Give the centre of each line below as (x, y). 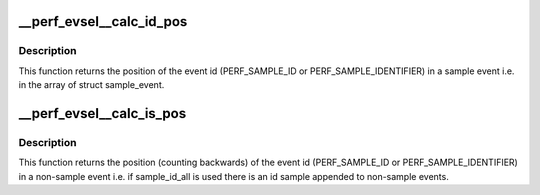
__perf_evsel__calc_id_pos (103, 21)
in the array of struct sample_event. (91, 85)
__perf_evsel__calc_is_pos (102, 113)
